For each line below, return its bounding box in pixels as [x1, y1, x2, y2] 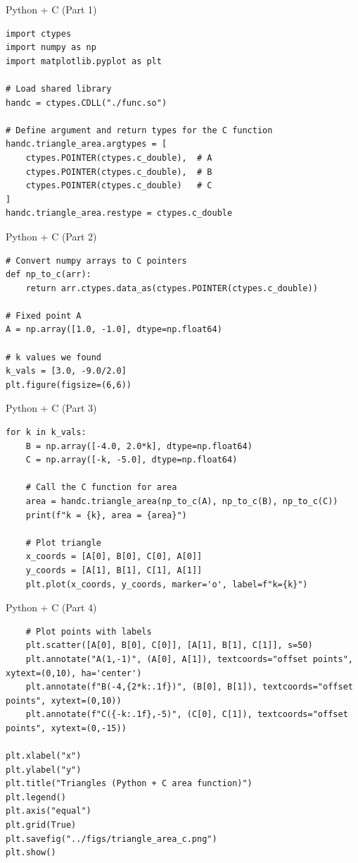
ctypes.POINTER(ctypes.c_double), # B [25, 166, 212, 177]
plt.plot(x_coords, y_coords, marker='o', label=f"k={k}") [25, 579, 308, 589]
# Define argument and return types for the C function [6, 125, 273, 135]
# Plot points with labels [25, 626, 152, 637]
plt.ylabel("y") [6, 764, 82, 775]
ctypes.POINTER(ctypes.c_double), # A [25, 152, 212, 163]
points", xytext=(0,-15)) [6, 723, 127, 733]
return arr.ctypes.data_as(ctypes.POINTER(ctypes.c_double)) [25, 283, 318, 293]
